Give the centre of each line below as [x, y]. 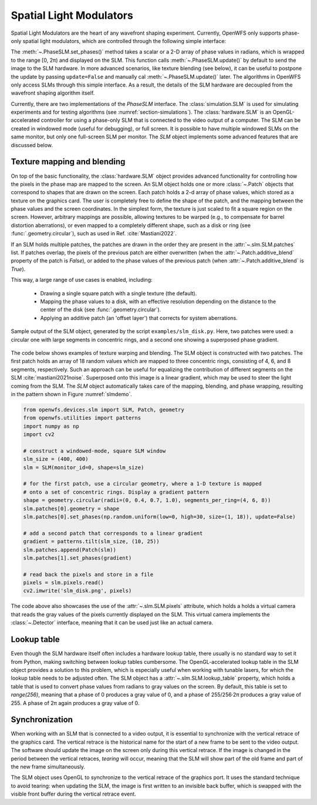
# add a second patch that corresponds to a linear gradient [113, 533]
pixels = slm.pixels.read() [63, 583]
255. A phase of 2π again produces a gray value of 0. [75, 703]
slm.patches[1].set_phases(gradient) [77, 558]
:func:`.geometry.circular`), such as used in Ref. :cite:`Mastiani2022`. [94, 234]
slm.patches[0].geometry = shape [71, 508]
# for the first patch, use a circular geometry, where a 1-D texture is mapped [142, 484]
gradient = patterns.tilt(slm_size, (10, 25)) [91, 542]
